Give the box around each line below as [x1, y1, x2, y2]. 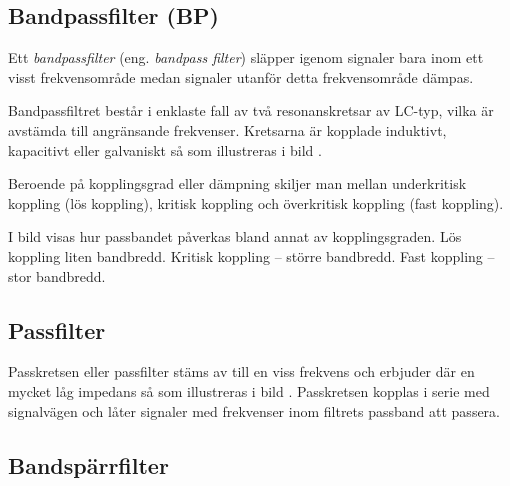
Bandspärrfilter [8, 449, 169, 480]
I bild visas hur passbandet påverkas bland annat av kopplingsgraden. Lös [8, 226, 462, 247]
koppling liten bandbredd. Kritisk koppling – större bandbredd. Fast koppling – [8, 245, 495, 266]
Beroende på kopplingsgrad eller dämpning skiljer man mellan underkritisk [8, 173, 467, 194]
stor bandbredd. [8, 265, 106, 286]
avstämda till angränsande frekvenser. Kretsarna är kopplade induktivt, [8, 119, 447, 140]
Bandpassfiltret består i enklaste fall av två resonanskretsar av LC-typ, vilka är [8, 100, 494, 121]
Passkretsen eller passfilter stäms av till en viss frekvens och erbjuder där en [8, 361, 475, 382]
